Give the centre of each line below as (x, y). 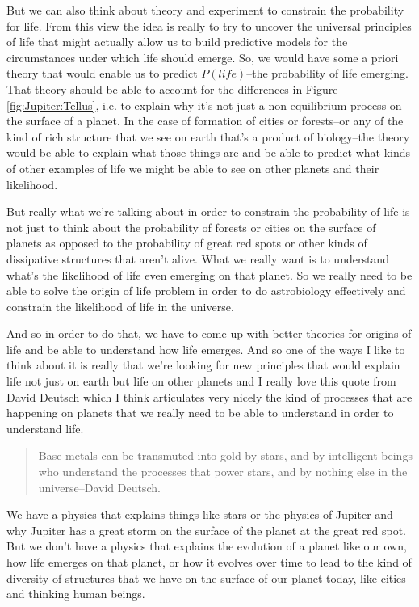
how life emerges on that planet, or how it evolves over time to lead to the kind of (209, 562)
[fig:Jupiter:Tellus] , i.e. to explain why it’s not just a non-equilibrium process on (204, 105)
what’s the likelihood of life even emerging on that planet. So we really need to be (209, 274)
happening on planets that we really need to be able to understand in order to (200, 413)
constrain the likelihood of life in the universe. (120, 306)
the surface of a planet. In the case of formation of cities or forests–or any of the (205, 121)
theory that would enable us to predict (102, 73)
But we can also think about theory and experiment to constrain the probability (205, 10)
